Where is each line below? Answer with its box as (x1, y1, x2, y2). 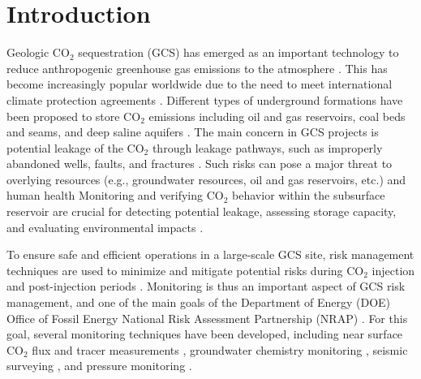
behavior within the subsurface (232, 187, 385, 204)
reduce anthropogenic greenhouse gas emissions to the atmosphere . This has (6, 59, 388, 76)
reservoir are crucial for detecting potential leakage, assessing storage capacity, (6, 203, 397, 220)
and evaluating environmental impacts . (6, 218, 204, 235)
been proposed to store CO (6, 107, 141, 124)
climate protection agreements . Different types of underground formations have (6, 91, 403, 108)
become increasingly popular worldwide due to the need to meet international (6, 75, 393, 93)
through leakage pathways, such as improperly (152, 139, 383, 156)
